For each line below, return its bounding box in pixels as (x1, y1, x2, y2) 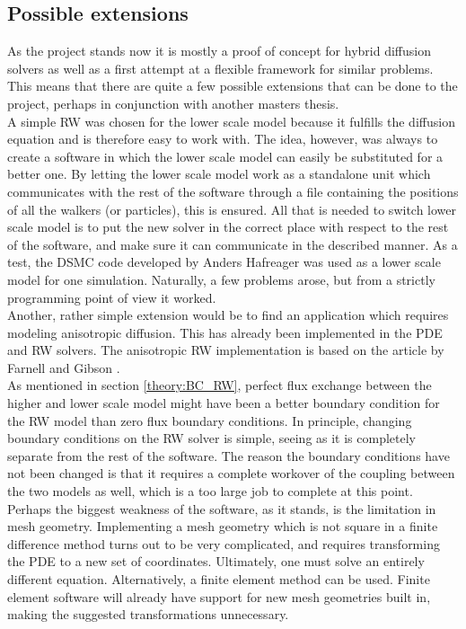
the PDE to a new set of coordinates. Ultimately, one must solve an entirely (7, 552, 425, 571)
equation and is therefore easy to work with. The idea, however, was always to (7, 129, 438, 148)
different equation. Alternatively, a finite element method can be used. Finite (7, 570, 430, 589)
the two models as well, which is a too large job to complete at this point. (7, 482, 413, 501)
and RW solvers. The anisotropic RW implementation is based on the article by (7, 341, 444, 359)
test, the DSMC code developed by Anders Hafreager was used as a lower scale (7, 252, 441, 271)
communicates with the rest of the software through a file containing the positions (7, 182, 459, 200)
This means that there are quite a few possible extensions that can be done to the (7, 76, 458, 95)
